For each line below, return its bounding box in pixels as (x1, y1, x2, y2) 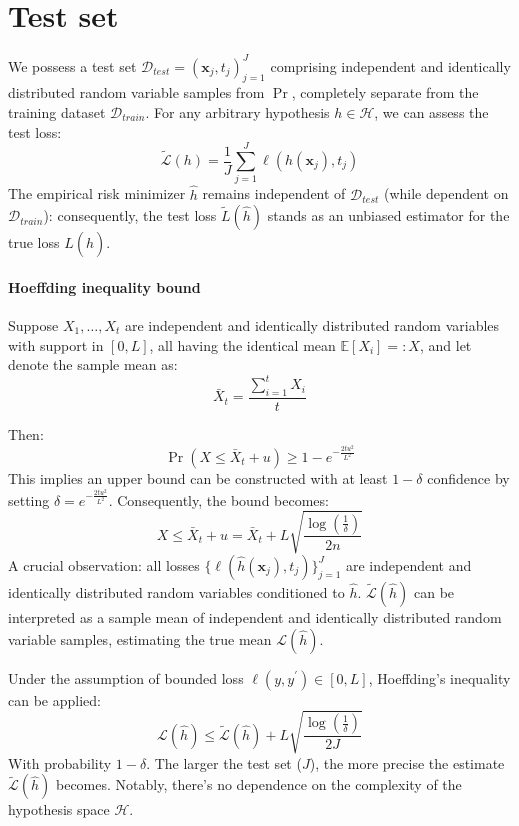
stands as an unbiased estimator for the (267, 205, 510, 226)
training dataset (8, 102, 106, 123)
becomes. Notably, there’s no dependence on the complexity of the (55, 774, 462, 795)
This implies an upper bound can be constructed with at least (8, 467, 388, 488)
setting (8, 489, 50, 510)
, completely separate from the (291, 82, 479, 103)
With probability (8, 752, 112, 773)
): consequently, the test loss (43, 205, 217, 226)
